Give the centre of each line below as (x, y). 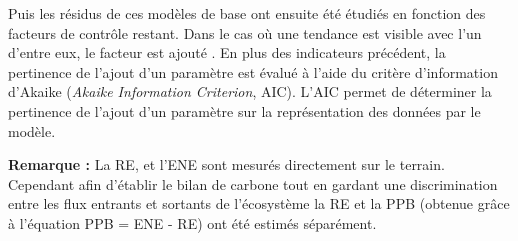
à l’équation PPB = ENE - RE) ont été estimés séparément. (192, 222)
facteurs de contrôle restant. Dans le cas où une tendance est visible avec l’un (245, 32)
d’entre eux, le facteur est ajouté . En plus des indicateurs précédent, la (227, 52)
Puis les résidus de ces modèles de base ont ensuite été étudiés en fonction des (247, 13)
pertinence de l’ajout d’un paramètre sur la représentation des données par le (244, 110)
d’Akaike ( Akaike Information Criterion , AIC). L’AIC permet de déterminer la (250, 91)
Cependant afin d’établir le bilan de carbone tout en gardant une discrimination (253, 183)
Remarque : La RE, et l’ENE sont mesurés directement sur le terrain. (226, 164)
